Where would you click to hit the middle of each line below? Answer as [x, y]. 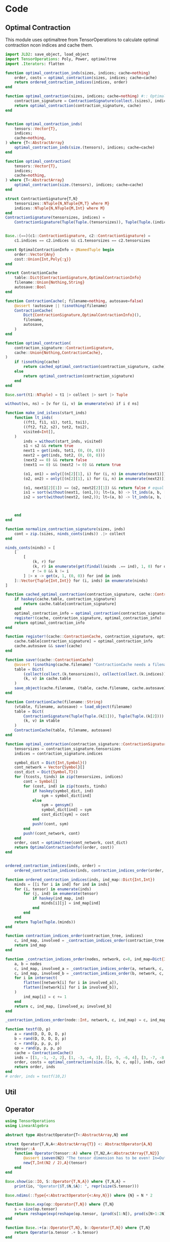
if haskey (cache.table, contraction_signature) [65, 599]
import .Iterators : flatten [35, 64]
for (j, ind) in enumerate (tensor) [61, 894]
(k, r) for [44, 562]
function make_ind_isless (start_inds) [46, 413]
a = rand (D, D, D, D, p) [40, 1034]
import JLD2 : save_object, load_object [47, 54]
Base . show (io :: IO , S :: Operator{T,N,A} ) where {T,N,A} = [65, 1181]
